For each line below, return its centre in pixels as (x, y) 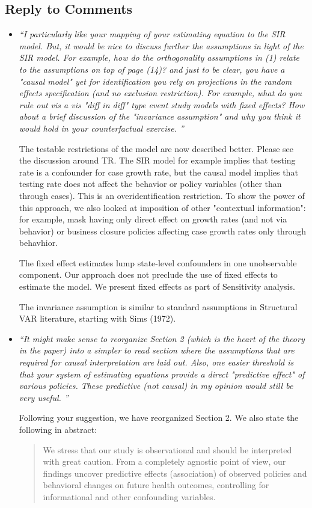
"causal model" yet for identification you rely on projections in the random (155, 81)
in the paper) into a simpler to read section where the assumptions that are (157, 350)
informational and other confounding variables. (129, 496)
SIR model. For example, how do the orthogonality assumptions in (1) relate (159, 57)
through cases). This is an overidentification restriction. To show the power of (162, 195)
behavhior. (38, 243)
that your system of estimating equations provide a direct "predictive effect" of (162, 374)
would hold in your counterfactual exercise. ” (101, 128)
